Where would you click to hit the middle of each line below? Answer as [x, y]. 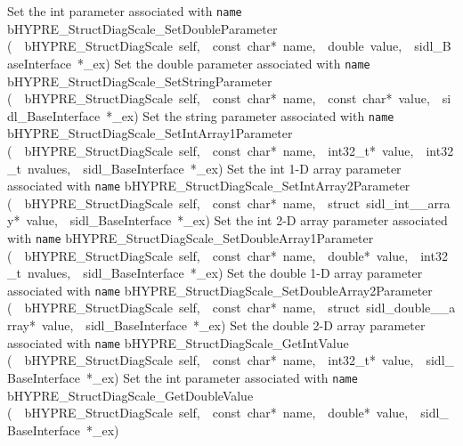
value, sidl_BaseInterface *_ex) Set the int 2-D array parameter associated [237, 220]
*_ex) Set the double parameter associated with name [224, 63]
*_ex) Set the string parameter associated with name [250, 115]
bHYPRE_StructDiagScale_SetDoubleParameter [142, 28]
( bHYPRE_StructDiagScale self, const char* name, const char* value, [219, 98]
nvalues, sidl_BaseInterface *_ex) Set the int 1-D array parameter [214, 168]
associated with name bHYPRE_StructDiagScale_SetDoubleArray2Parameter [220, 290]
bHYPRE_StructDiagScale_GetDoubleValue [130, 395]
